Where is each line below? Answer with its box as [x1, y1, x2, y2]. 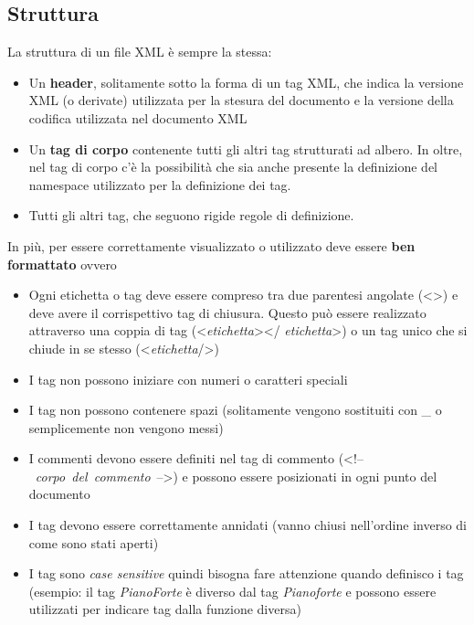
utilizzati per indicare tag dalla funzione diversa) [28, 599, 301, 619]
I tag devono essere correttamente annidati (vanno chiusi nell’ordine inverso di [28, 515, 468, 535]
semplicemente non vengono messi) [28, 418, 224, 437]
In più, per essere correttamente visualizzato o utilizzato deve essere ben [7, 236, 416, 255]
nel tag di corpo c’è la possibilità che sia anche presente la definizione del [28, 157, 437, 176]
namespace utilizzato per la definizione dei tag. [28, 175, 291, 194]
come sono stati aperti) [28, 533, 159, 552]
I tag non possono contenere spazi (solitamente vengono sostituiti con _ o [28, 400, 442, 419]
